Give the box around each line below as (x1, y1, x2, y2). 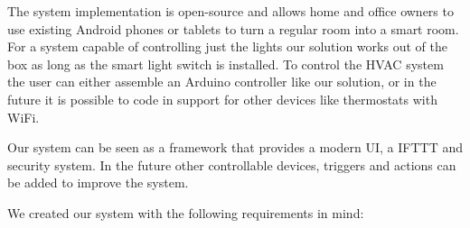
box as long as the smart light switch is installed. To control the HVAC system (7, 54, 444, 73)
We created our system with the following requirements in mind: (7, 203, 364, 222)
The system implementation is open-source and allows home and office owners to (7, 2, 454, 20)
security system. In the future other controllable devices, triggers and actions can (7, 155, 456, 174)
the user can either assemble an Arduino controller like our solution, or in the (7, 72, 437, 91)
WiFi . (7, 107, 40, 126)
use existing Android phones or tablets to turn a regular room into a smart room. (7, 19, 459, 38)
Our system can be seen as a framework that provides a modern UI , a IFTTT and (7, 138, 463, 157)
